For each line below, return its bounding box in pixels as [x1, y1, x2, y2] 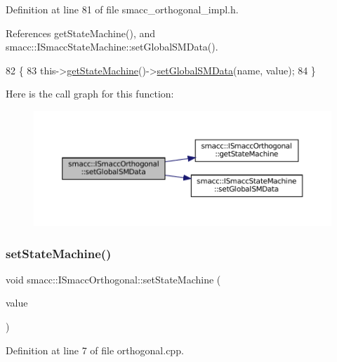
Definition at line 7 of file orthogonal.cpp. [6, 342, 184, 357]
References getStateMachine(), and [6, 25, 156, 40]
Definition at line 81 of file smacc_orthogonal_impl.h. [6, 2, 239, 16]
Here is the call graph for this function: [6, 86, 174, 101]
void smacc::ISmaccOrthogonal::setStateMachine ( [6, 271, 221, 286]
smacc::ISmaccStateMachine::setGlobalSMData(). [6, 39, 218, 54]
